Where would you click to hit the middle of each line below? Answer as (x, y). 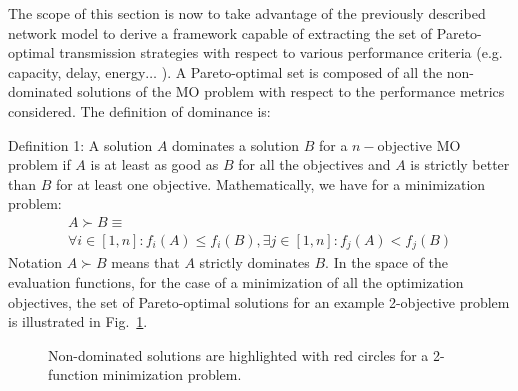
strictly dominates (254, 262)
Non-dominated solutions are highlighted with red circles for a (238, 354)
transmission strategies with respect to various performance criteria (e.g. (281, 52)
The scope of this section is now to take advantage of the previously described (247, 13)
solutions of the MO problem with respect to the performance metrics (291, 91)
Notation (35, 262)
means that (145, 262)
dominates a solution (235, 144)
